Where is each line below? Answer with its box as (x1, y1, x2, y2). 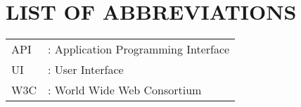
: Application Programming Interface (48, 41, 230, 58)
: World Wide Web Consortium (48, 82, 202, 99)
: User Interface (48, 61, 124, 78)
